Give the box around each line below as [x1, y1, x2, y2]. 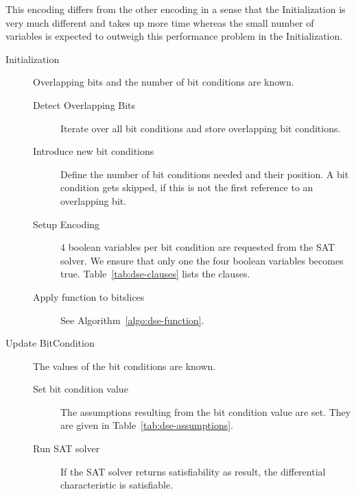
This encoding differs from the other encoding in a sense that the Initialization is [5, 2, 346, 16]
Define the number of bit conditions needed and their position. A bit [60, 166, 349, 181]
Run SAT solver [33, 441, 100, 456]
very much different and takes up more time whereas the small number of [5, 15, 314, 29]
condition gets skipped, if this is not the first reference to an [60, 180, 313, 195]
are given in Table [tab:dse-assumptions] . [60, 418, 233, 432]
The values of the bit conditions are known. [33, 358, 216, 373]
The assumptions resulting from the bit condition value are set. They [60, 404, 351, 419]
